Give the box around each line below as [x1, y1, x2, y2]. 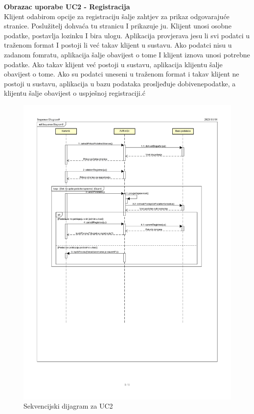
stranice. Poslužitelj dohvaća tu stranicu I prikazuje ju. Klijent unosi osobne [4, 21, 232, 31]
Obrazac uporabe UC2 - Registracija [4, 1, 130, 11]
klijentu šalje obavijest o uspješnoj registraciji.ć [4, 88, 146, 98]
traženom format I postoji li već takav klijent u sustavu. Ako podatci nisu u [4, 40, 232, 50]
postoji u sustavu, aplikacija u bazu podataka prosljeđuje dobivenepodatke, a [4, 78, 236, 88]
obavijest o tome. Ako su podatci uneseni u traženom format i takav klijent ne [4, 69, 239, 79]
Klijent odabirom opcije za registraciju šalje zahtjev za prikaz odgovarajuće [4, 11, 230, 21]
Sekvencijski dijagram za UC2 [23, 401, 113, 411]
